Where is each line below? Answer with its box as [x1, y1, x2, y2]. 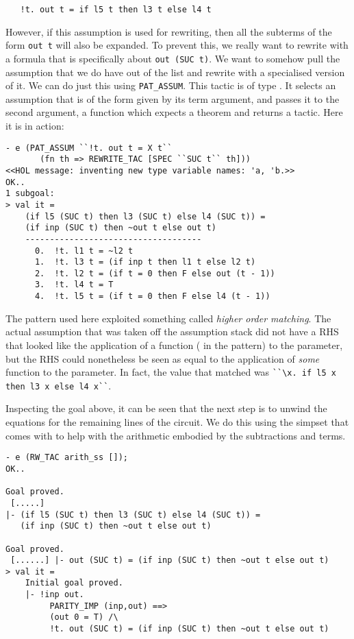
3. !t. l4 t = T [34, 280, 114, 290]
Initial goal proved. [25, 578, 123, 588]
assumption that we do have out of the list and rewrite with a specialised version [5, 64, 345, 79]
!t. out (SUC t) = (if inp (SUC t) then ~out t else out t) [49, 624, 329, 634]
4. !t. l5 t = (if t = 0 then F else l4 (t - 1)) [34, 291, 270, 302]
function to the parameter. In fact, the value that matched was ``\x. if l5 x [5, 365, 336, 379]
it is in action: [5, 119, 64, 132]
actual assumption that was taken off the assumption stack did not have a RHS [5, 324, 339, 339]
